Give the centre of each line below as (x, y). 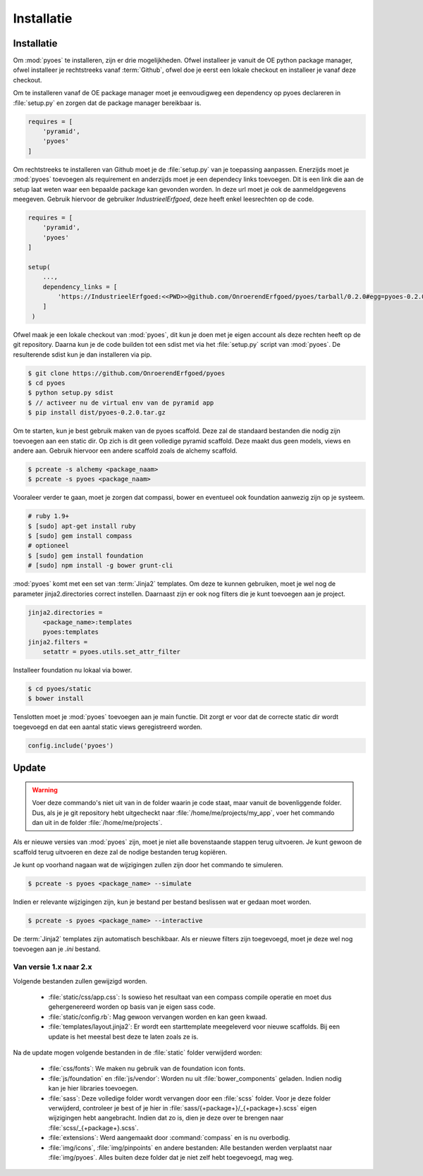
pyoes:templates (70, 632)
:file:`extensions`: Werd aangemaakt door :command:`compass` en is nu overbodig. (169, 1138)
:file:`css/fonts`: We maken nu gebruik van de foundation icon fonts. (147, 1069)
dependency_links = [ (80, 287)
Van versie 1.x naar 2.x (53, 967)
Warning (45, 790)
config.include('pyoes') (71, 745)
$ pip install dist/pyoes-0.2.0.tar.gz (97, 413)
